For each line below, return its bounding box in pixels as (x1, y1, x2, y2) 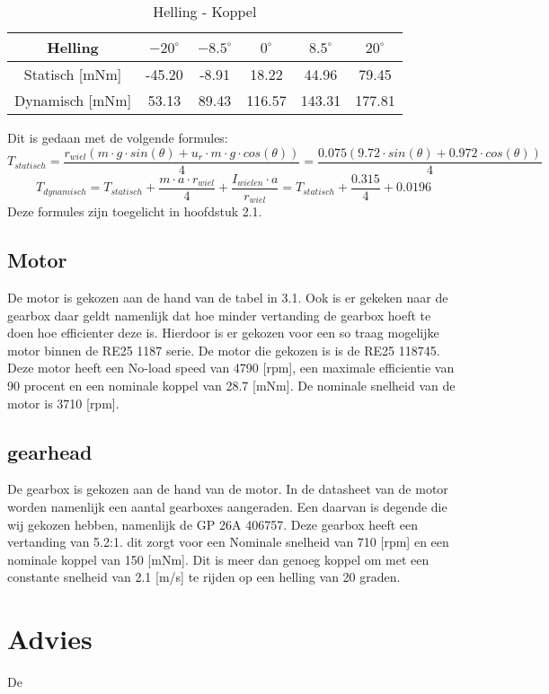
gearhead (7, 437, 93, 465)
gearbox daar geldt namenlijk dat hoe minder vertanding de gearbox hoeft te (7, 305, 431, 324)
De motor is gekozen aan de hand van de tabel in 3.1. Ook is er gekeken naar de (7, 287, 448, 306)
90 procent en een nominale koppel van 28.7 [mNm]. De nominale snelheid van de (7, 375, 456, 394)
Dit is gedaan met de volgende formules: (7, 128, 228, 146)
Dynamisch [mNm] (14, 90, 132, 110)
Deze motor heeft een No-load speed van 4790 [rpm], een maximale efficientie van (7, 358, 455, 377)
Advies (7, 620, 93, 657)
